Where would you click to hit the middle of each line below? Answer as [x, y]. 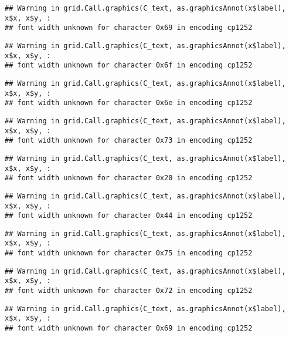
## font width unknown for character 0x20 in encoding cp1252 [129, 178]
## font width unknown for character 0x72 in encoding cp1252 [129, 291]
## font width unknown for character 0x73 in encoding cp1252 [129, 141]
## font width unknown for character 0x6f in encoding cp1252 [129, 65]
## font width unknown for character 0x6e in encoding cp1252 [129, 103]
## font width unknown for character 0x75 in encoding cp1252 [129, 253]
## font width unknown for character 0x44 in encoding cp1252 [129, 216]
